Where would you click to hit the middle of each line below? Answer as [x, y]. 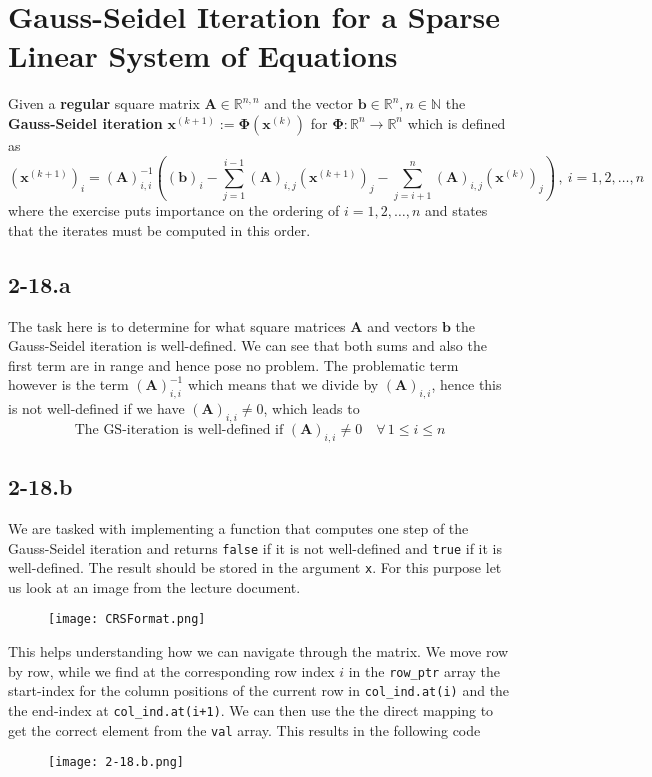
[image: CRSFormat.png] [127, 619]
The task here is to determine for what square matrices [177, 325]
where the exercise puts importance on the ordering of [174, 210]
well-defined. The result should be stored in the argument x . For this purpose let [255, 567]
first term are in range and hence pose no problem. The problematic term [233, 364]
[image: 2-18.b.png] [116, 762]
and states [456, 210]
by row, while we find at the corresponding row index [171, 670]
